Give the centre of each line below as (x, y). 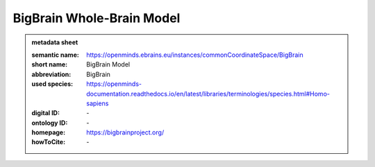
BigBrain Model (108, 64)
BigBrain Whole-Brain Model (97, 18)
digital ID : (46, 113)
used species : (52, 84)
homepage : (49, 132)
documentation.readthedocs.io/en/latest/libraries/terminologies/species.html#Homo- (208, 94)
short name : (50, 64)
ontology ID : (50, 123)
